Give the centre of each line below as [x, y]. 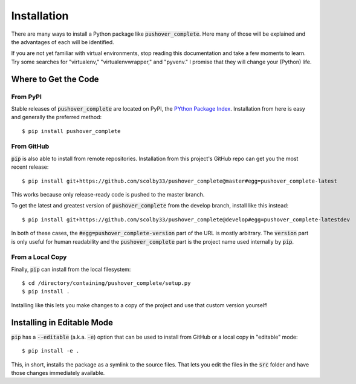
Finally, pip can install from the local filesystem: [71, 269]
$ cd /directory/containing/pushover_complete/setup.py [106, 283]
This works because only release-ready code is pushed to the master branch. [108, 194]
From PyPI [27, 97]
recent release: [30, 167]
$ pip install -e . [51, 351]
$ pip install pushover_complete [71, 131]
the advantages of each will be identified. [63, 42]
